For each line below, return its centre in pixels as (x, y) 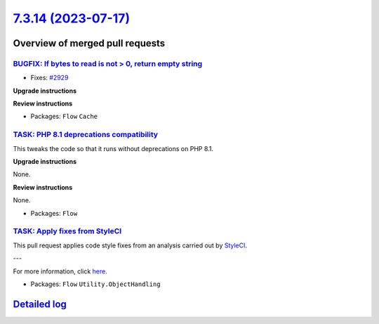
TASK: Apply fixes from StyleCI (67, 231)
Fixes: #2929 (49, 78)
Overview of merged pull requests (89, 43)
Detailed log (40, 304)
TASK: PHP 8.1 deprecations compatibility (85, 135)
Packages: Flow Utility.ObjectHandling (95, 284)
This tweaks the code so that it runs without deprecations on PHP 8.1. (113, 148)
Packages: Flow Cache (64, 117)
